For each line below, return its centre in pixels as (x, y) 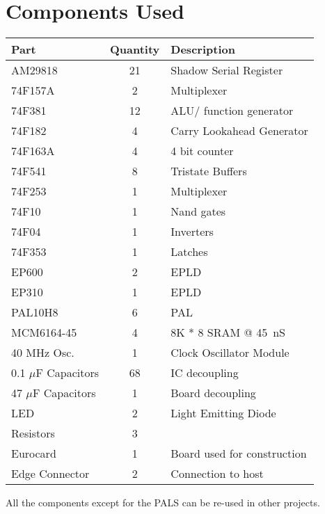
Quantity (135, 49)
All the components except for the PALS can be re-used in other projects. (163, 503)
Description (203, 49)
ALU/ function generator (232, 111)
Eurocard (34, 453)
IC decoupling (205, 373)
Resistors (33, 433)
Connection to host (217, 474)
